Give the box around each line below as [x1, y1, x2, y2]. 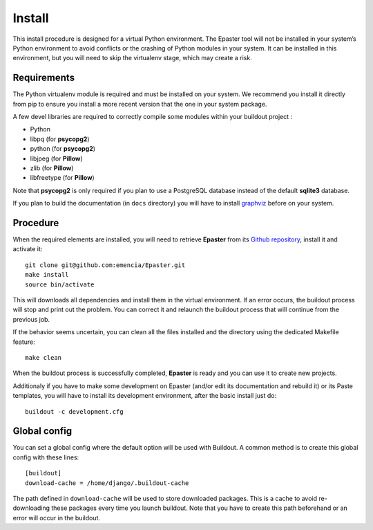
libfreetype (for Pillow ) [30, 174, 95, 182]
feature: [12, 338, 36, 346]
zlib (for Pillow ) [30, 163, 74, 172]
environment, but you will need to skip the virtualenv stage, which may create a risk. [12, 54, 252, 62]
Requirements [12, 72, 75, 84]
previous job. [12, 315, 50, 323]
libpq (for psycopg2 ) [30, 135, 90, 143]
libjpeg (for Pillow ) [30, 154, 83, 163]
